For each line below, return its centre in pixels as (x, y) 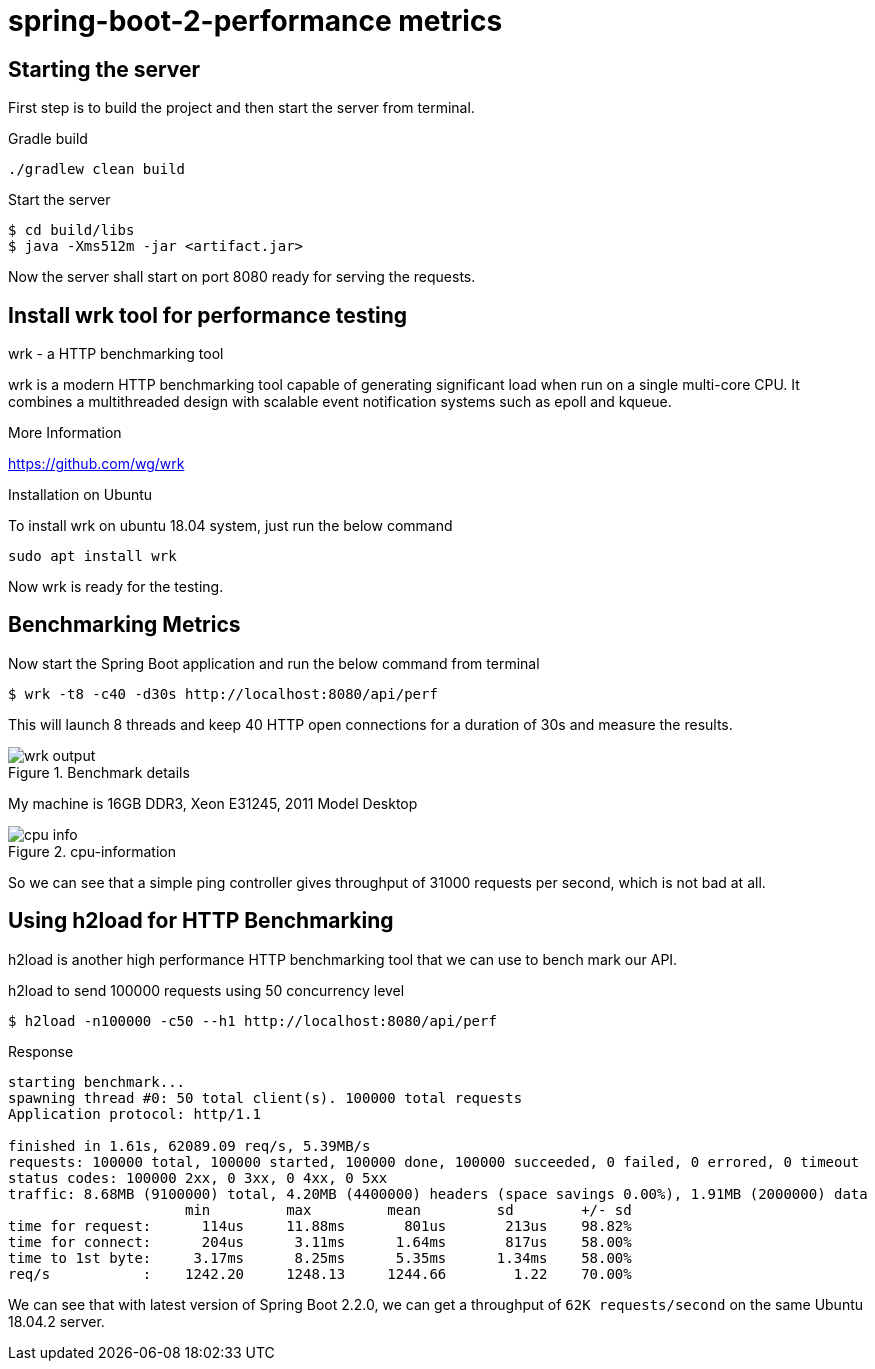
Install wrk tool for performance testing (208, 315)
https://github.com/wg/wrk (96, 464)
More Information (65, 433)
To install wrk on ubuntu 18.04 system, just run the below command (230, 526)
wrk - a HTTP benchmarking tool (116, 354)
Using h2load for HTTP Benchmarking (201, 921)
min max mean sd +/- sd (408, 1209)
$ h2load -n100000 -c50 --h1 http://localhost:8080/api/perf (252, 1020)
